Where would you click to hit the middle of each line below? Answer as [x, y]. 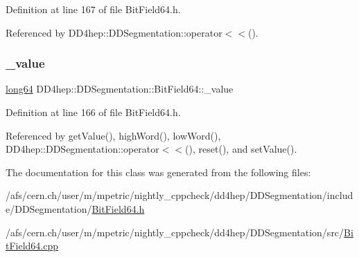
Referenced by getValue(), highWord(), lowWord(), [113, 135]
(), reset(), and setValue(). [241, 149]
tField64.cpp [32, 246]
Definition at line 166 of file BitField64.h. [93, 112]
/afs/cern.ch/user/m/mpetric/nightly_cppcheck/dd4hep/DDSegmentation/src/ [175, 232]
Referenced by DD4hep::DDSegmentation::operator [114, 32]
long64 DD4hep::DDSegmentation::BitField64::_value [120, 89]
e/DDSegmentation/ [49, 208]
